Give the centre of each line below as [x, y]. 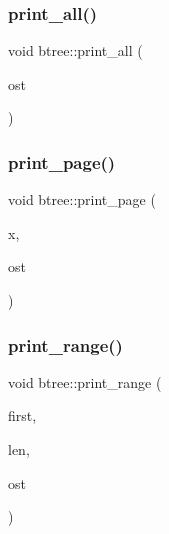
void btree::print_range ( [85, 381]
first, [22, 415]
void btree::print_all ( [75, 50]
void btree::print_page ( [82, 199]
